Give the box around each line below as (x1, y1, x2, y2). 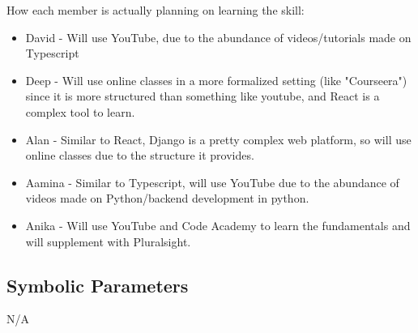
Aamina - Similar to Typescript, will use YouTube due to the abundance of (25, 173, 399, 190)
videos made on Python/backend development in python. (25, 190, 309, 207)
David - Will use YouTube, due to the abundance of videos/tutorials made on (25, 28, 412, 45)
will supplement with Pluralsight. (25, 233, 191, 250)
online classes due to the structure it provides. (25, 147, 254, 164)
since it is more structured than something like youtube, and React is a (25, 88, 380, 105)
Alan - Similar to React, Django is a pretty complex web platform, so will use (25, 130, 412, 147)
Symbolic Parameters (6, 272, 189, 297)
